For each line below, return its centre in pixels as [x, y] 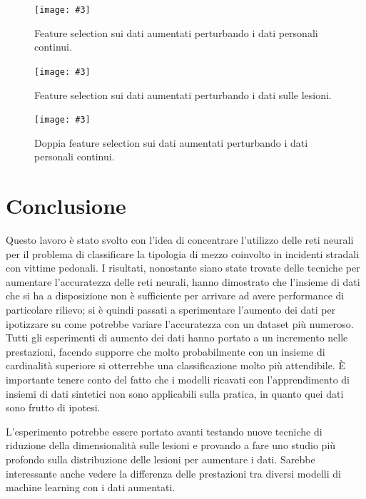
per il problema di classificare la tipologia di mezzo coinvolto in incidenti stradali [183, 253]
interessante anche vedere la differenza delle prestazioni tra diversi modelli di [173, 473]
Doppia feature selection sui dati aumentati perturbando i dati [171, 142]
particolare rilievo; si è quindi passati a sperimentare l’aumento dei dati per [171, 310]
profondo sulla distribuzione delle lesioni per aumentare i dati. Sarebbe [161, 459]
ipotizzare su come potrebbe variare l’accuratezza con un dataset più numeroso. [180, 323]
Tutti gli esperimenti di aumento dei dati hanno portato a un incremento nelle [177, 338]
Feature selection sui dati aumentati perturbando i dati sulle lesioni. [183, 94]
